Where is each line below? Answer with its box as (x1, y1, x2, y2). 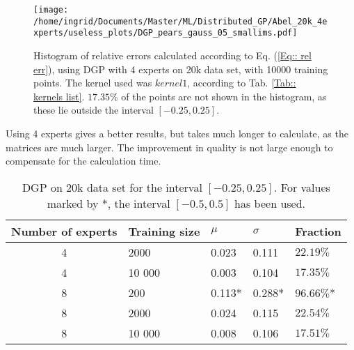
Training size (128, 222, 200, 239)
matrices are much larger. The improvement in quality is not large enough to (6, 139, 333, 154)
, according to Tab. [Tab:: (187, 75, 296, 90)
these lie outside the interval (33, 102, 154, 117)
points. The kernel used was (33, 75, 152, 90)
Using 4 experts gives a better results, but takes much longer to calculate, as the (6, 125, 348, 140)
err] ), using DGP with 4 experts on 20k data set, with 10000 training (33, 61, 328, 76)
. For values (273, 178, 330, 195)
